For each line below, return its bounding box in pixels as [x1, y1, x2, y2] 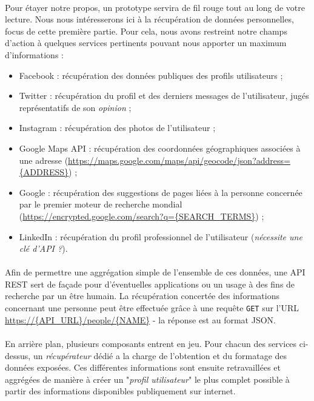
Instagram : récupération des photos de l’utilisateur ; [19, 121, 216, 134]
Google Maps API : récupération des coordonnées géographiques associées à [19, 141, 301, 154]
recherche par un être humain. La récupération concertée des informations [5, 289, 279, 302]
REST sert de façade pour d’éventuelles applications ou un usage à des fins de [5, 277, 295, 290]
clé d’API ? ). [19, 242, 68, 255]
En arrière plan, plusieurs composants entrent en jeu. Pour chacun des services [5, 337, 297, 349]
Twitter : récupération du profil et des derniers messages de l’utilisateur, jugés [19, 89, 309, 102]
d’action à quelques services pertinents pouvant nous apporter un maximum [5, 36, 287, 49]
